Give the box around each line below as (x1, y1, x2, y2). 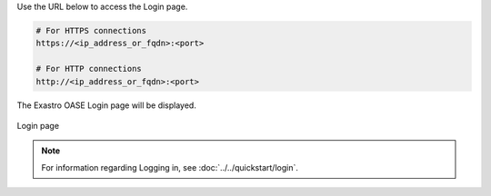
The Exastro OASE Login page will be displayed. (16, 100, 197, 111)
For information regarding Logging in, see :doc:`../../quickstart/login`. (41, 162, 299, 172)
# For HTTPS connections (35, 25, 147, 35)
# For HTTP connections (35, 64, 143, 74)
